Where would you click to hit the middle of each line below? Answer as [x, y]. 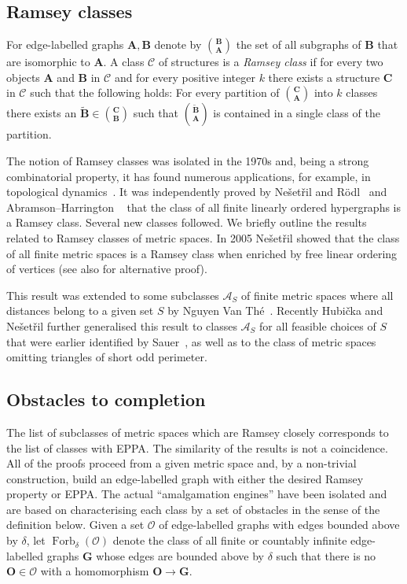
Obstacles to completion [106, 399]
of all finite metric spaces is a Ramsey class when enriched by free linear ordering [202, 253]
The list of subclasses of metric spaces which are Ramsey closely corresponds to [198, 432]
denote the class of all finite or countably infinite [230, 540]
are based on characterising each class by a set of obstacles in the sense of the [193, 509]
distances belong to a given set [80, 310]
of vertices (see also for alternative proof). [107, 269]
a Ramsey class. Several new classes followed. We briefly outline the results [187, 222]
